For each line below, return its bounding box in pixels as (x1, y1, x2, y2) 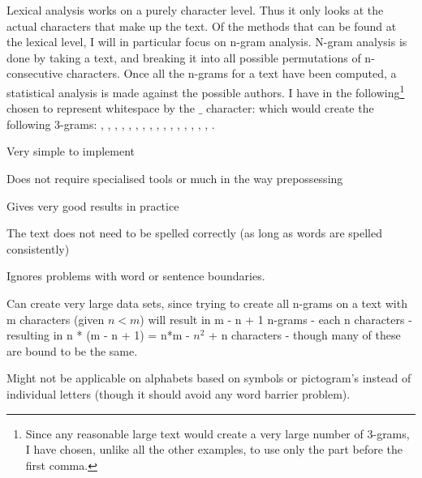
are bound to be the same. (6, 342, 138, 359)
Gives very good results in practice (6, 197, 179, 214)
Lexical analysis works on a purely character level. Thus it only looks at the (6, 2, 384, 18)
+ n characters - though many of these (209, 326, 401, 344)
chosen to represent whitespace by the (6, 100, 196, 117)
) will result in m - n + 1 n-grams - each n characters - (140, 310, 412, 327)
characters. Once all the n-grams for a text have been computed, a (66, 65, 397, 82)
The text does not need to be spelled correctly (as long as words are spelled (6, 224, 382, 241)
